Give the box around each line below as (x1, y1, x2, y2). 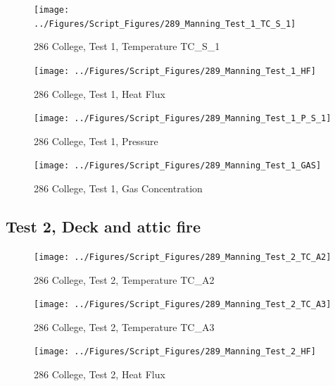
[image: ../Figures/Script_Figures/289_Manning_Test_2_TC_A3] (34, 299, 331, 310)
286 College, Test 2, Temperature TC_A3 (34, 319, 215, 334)
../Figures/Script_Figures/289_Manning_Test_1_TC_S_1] (34, 18, 296, 29)
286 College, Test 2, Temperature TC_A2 (34, 272, 215, 287)
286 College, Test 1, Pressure (34, 133, 158, 148)
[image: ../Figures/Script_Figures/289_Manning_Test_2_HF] (34, 347, 316, 357)
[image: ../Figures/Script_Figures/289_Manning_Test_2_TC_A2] (34, 251, 331, 262)
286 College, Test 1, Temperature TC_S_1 (34, 39, 220, 54)
